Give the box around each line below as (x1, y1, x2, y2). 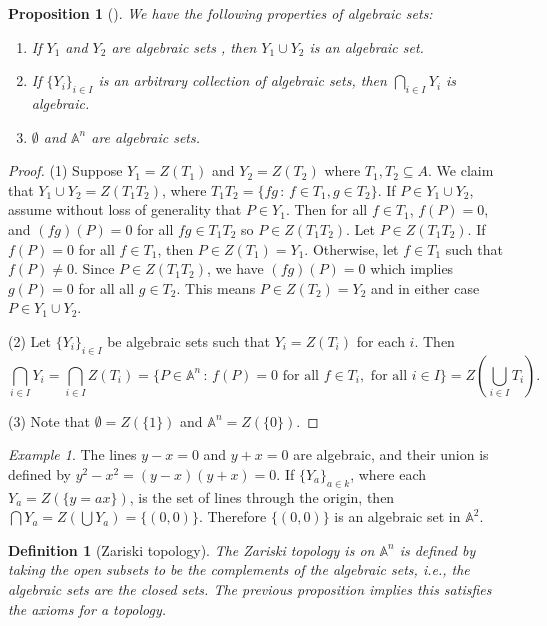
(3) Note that (8, 410, 91, 431)
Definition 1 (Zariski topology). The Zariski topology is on (8, 539, 375, 560)
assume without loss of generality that (8, 199, 242, 220)
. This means (176, 277, 256, 298)
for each (356, 330, 405, 351)
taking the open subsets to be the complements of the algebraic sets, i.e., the (8, 559, 470, 580)
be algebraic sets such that (107, 330, 270, 351)
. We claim (428, 160, 494, 181)
